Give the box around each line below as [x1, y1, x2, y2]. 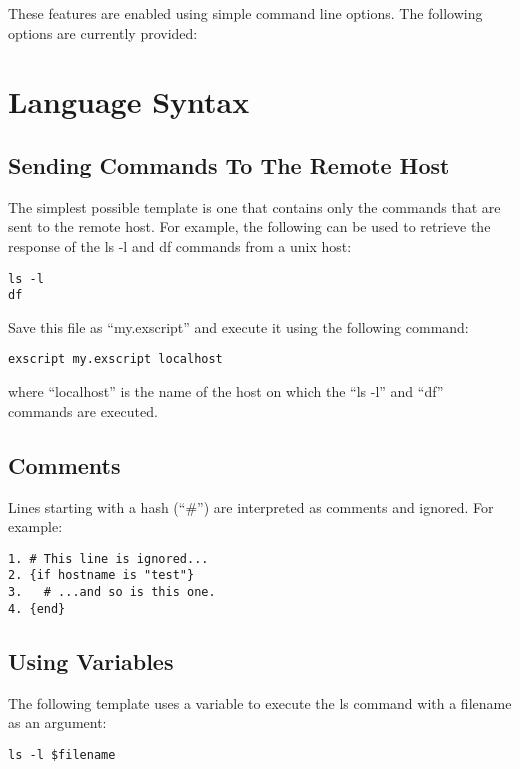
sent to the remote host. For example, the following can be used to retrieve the [8, 216, 491, 237]
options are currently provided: [8, 22, 198, 43]
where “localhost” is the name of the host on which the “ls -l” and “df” [8, 381, 444, 402]
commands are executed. [8, 400, 158, 421]
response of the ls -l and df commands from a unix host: [8, 235, 352, 256]
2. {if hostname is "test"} [8, 568, 195, 583]
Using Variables [8, 645, 174, 676]
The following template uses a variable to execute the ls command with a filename [8, 692, 512, 713]
